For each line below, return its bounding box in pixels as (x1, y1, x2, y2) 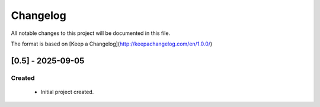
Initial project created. (40, 88, 94, 95)
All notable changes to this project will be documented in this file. (11, 30, 171, 37)
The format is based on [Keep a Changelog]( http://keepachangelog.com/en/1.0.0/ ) (11, 40, 213, 47)
